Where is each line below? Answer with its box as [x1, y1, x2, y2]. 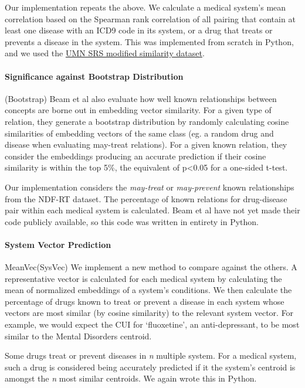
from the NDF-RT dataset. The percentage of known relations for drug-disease [5, 192, 287, 205]
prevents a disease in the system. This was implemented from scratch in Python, [5, 35, 294, 47]
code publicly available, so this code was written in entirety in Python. [5, 215, 259, 227]
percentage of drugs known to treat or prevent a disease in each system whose [5, 295, 284, 307]
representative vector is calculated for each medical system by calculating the [5, 272, 282, 284]
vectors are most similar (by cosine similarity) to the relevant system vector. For [5, 307, 294, 319]
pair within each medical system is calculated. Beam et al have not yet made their [5, 204, 300, 216]
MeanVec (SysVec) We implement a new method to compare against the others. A [5, 261, 297, 273]
